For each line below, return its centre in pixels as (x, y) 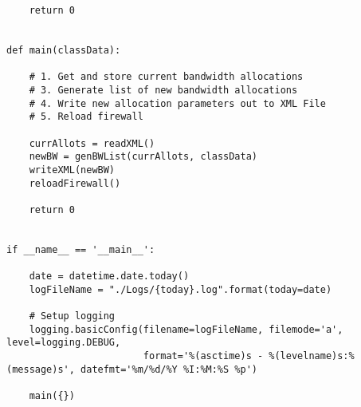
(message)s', (41, 369)
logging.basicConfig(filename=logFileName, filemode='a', (186, 329)
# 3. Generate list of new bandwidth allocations (163, 90)
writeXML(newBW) (72, 170)
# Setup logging (72, 316)
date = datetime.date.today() (109, 277)
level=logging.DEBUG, (64, 343)
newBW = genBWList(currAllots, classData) (143, 157)
